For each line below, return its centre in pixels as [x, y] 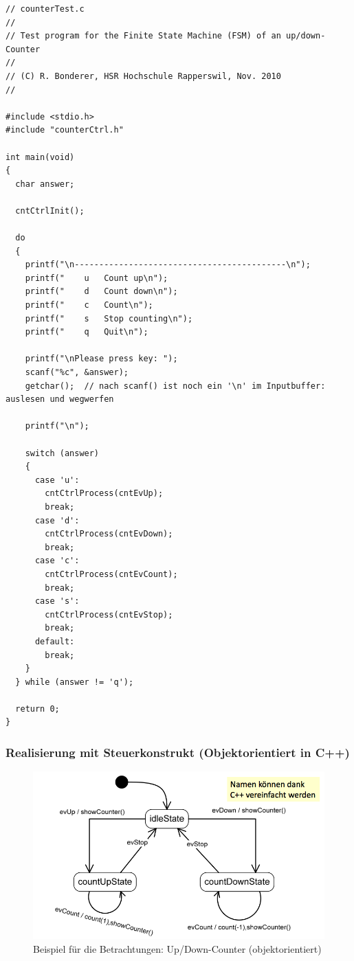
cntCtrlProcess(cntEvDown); [109, 534]
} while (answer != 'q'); [75, 682]
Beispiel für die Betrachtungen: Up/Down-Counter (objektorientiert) [177, 949]
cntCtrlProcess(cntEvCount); [111, 574]
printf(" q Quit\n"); [87, 332]
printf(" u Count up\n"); [97, 278]
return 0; [37, 709]
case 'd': [57, 520]
